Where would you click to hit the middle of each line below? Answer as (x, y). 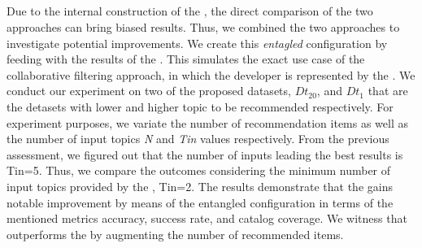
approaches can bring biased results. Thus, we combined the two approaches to (203, 26)
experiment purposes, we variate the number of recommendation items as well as (208, 122)
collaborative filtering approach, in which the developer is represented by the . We (211, 74)
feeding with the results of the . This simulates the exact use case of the (186, 59)
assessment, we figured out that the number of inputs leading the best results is (205, 154)
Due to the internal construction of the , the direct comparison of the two (190, 11)
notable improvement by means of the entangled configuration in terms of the (200, 202)
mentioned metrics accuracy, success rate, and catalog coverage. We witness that (207, 218)
